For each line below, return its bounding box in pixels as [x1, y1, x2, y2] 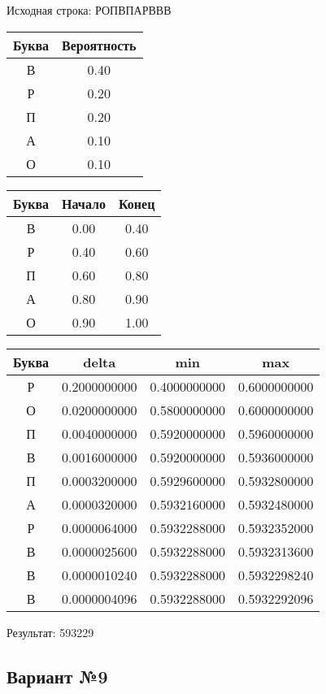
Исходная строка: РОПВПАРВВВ [7, 2, 172, 18]
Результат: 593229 [7, 623, 94, 640]
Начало [62, 193, 106, 213]
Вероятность [62, 35, 137, 54]
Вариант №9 [7, 663, 108, 688]
